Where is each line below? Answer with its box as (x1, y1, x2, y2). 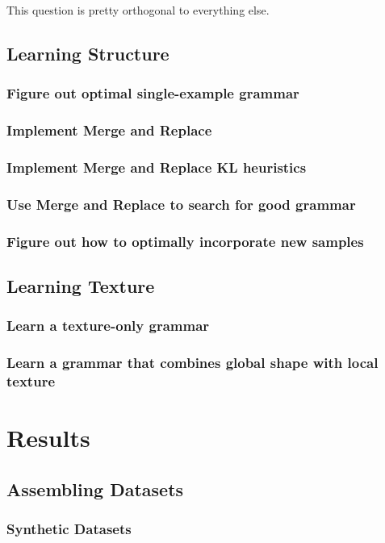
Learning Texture (6, 273, 155, 298)
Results (6, 421, 90, 454)
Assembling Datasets (6, 476, 184, 501)
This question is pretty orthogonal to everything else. (6, 2, 270, 18)
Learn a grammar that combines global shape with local (6, 353, 379, 373)
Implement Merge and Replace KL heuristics (6, 157, 307, 177)
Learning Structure (6, 40, 169, 65)
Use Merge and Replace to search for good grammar (6, 194, 356, 214)
